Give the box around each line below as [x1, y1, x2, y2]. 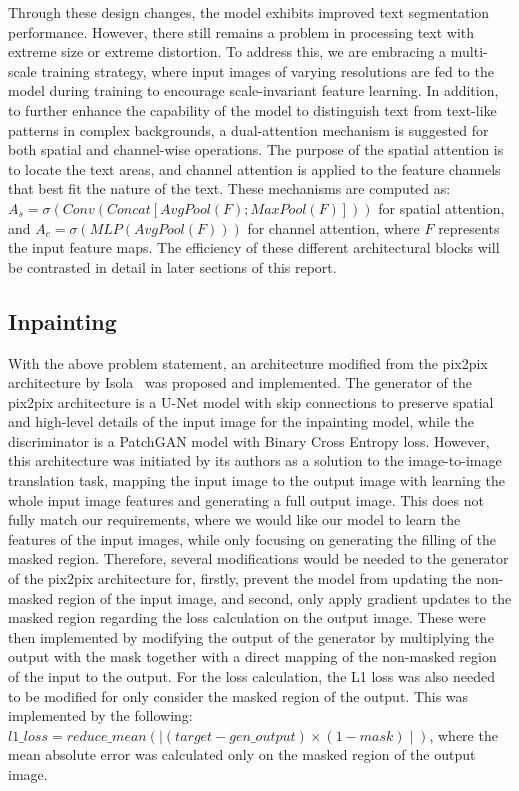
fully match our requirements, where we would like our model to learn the [8, 509, 461, 530]
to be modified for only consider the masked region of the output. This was [8, 685, 469, 706]
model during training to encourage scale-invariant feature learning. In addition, [8, 80, 499, 101]
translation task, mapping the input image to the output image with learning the [8, 470, 505, 491]
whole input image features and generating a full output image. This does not [8, 489, 484, 510]
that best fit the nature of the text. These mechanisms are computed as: [8, 178, 451, 199]
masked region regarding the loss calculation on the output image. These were [8, 607, 486, 628]
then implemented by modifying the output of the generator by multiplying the [8, 626, 494, 647]
